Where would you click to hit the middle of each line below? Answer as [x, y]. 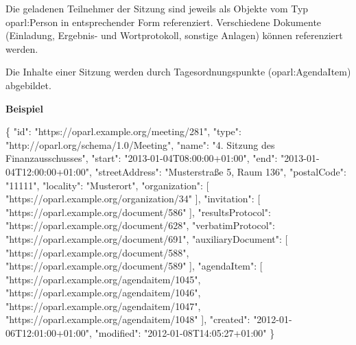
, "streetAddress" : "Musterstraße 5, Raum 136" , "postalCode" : [217, 171]
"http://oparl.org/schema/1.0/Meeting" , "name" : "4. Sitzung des [140, 144]
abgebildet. [28, 85]
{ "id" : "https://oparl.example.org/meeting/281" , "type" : [123, 131]
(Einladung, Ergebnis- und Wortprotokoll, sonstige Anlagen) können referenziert [174, 35]
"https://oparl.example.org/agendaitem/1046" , [103, 293]
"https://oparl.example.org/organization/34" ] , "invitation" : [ [133, 199]
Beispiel [24, 108]
